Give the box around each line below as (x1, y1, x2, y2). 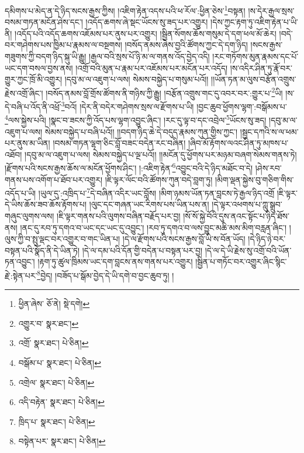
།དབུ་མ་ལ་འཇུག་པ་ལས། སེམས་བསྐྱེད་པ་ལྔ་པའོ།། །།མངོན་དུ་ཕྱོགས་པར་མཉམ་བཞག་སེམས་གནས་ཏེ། (25, 148, 297, 160)
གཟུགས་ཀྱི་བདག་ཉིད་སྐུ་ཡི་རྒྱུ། (5, 50, 87, 63)
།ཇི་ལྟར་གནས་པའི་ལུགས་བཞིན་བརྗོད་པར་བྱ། (57, 210, 181, 222)
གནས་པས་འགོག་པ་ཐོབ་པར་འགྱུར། (5, 173, 103, 185)
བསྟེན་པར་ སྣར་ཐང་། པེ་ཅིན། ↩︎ (18, 435, 106, 447)
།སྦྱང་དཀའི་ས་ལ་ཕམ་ (240, 125, 299, 137)
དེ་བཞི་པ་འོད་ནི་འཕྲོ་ (5, 100, 61, 112)
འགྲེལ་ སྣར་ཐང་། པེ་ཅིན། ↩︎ (18, 376, 95, 388)
